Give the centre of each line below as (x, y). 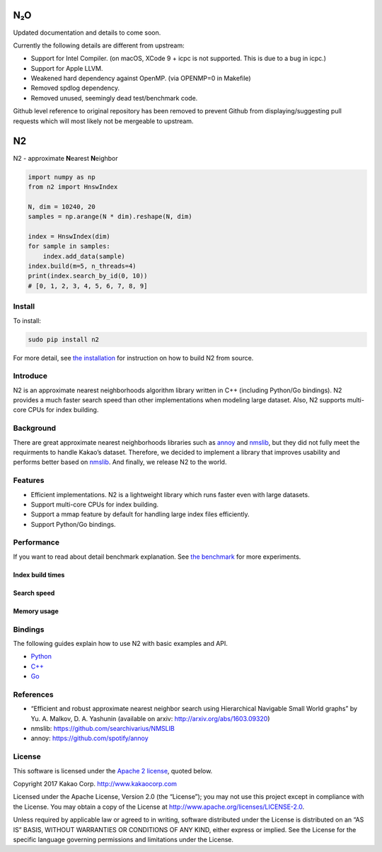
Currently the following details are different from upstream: (99, 45)
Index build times (39, 574)
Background (35, 428)
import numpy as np (62, 177)
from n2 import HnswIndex (73, 187)
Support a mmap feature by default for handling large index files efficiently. (140, 514)
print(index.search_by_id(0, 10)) (88, 276)
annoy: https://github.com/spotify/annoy (89, 738)
